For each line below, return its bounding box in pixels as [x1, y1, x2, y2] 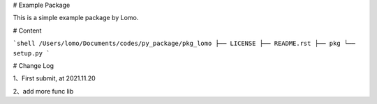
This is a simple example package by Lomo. [13, 14, 139, 22]
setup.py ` [13, 49, 50, 57]
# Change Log [13, 61, 54, 69]
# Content [13, 26, 42, 35]
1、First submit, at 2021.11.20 [13, 74, 96, 83]
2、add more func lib [13, 87, 74, 95]
